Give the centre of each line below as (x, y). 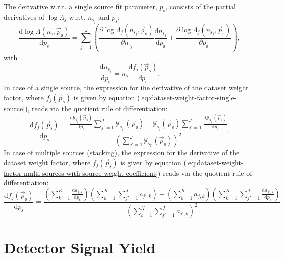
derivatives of (24, 17)
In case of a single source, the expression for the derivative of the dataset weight (126, 88)
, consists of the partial (201, 6)
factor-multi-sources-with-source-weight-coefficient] (81, 173)
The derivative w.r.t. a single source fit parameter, (81, 6)
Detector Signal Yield (80, 247)
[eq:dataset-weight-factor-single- (188, 97)
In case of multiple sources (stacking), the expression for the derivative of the (122, 152)
